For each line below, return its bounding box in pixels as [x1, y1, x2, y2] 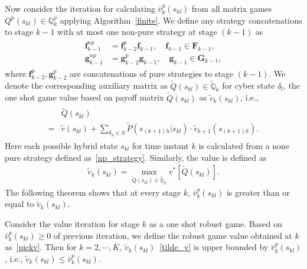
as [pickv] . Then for [5, 241, 77, 253]
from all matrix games [191, 2, 272, 14]
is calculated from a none [198, 139, 290, 151]
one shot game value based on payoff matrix [5, 91, 164, 103]
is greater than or [226, 186, 290, 198]
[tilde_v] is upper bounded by [159, 241, 269, 253]
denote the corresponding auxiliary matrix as [5, 79, 168, 92]
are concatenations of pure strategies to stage [70, 67, 233, 79]
